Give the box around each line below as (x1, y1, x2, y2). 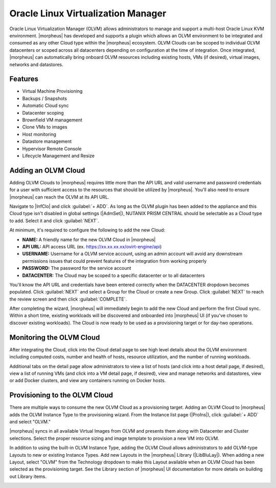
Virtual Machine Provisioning (22, 88, 83, 94)
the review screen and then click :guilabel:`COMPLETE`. (9, 296, 127, 302)
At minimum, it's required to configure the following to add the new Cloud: (9, 227, 166, 233)
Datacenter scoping (22, 110, 64, 116)
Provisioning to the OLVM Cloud (9, 391, 113, 399)
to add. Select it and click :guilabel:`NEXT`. (9, 218, 99, 224)
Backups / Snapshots (22, 95, 67, 101)
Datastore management (22, 138, 72, 144)
